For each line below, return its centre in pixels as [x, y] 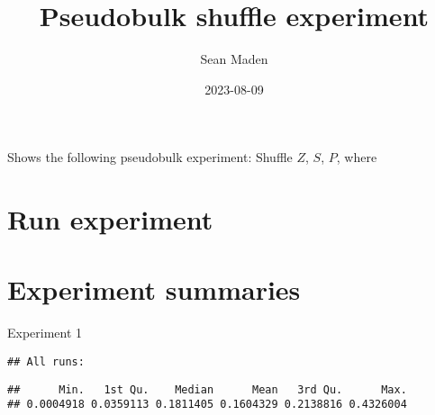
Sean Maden [234, 59]
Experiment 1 [45, 333]
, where [357, 157]
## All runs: [46, 362]
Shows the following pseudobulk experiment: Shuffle [150, 157]
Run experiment [110, 219]
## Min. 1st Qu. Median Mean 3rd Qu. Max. [207, 389]
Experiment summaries [154, 289]
